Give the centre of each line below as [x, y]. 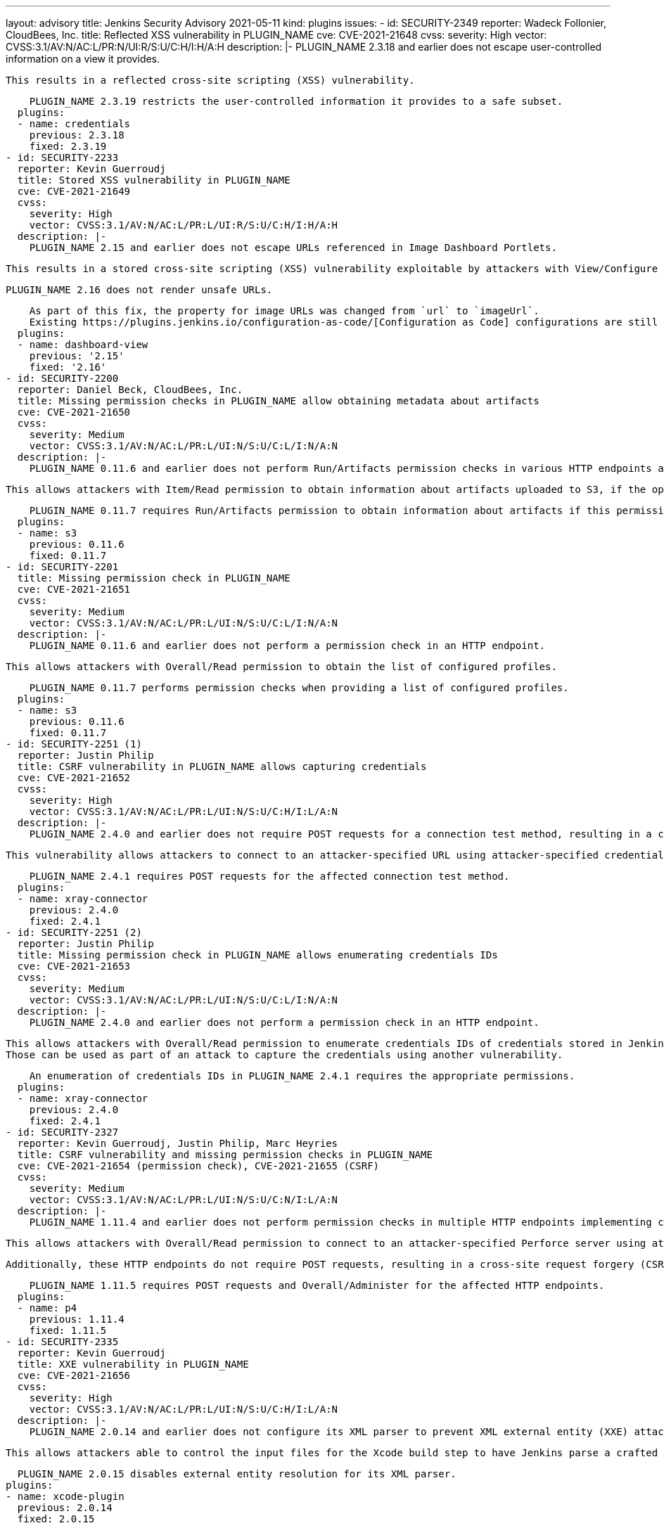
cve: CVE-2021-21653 [74, 966]
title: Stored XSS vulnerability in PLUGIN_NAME [154, 180]
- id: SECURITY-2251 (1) [74, 744]
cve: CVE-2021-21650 [74, 412]
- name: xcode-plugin [65, 1496]
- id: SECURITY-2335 [62, 1342]
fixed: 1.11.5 [68, 1330]
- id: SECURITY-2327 [62, 1132]
